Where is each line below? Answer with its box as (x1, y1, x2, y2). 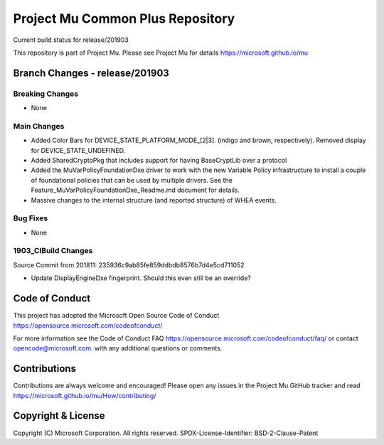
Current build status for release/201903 (13, 36, 129, 44)
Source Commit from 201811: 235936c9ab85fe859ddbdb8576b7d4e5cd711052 (13, 260, 245, 269)
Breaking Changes (13, 89, 79, 99)
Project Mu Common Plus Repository (13, 11, 235, 26)
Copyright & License (13, 409, 106, 422)
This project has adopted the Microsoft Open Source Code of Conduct (13, 311, 220, 320)
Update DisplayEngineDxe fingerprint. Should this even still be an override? (31, 274, 252, 282)
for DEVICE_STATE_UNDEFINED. (31, 146, 126, 154)
